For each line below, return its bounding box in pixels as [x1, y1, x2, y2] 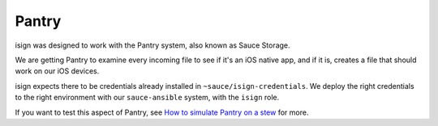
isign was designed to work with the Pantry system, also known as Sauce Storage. [15, 40, 291, 50]
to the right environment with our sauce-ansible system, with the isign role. [15, 93, 280, 103]
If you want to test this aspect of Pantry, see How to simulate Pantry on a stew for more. [15, 107, 309, 117]
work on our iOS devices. [15, 66, 100, 76]
